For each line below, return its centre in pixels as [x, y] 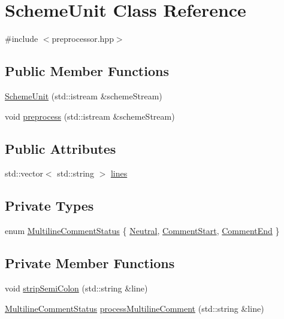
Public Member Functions [87, 71]
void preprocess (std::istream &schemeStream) [90, 116]
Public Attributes [61, 148]
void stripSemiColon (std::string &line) [76, 288]
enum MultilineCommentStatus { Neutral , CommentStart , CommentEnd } [142, 231]
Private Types [49, 206]
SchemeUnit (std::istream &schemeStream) [84, 95]
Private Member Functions [90, 263]
